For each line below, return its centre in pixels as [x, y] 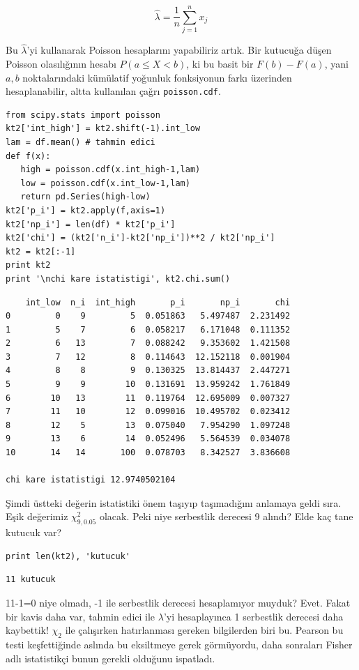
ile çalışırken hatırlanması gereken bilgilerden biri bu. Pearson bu [204, 630]
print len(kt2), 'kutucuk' [68, 556]
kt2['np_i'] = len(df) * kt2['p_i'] [91, 224]
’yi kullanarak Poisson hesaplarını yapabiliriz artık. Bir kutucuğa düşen [179, 50]
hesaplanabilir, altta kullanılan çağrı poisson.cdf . [113, 91]
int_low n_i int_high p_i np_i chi [158, 302]
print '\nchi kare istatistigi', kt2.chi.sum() [118, 279]
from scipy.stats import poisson [83, 115]
